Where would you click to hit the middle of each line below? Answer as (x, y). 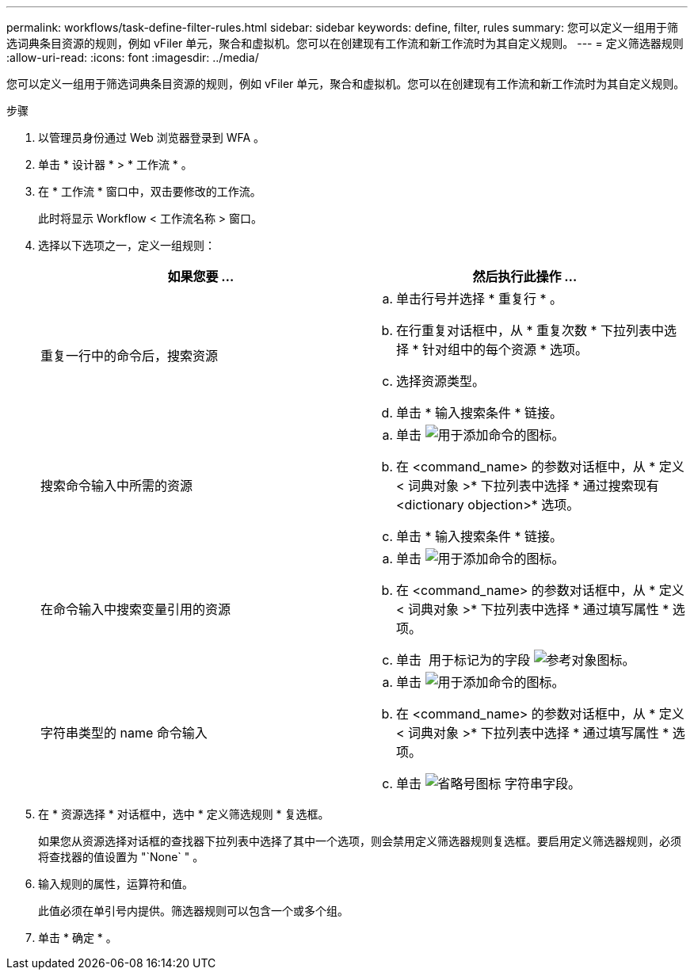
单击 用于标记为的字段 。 (516, 660)
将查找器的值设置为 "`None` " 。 (121, 857)
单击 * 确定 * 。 (78, 938)
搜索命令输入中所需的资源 (117, 486)
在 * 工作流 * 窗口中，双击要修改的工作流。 (150, 191)
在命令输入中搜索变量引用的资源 (136, 609)
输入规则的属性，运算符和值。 (116, 884)
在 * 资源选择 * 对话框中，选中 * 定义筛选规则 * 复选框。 (184, 814)
